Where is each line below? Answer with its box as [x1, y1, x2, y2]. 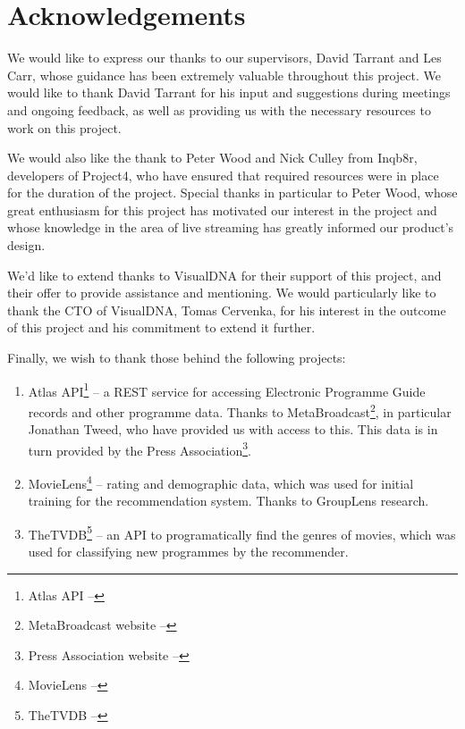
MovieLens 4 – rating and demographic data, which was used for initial [28, 471, 414, 492]
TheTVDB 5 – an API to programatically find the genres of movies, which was [28, 522, 456, 543]
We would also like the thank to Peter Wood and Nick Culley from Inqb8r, [7, 148, 418, 167]
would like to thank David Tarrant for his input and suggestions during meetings [7, 83, 451, 102]
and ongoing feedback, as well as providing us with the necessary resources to [7, 100, 431, 119]
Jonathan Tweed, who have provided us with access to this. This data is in [28, 420, 438, 439]
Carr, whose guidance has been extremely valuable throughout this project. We [7, 65, 441, 84]
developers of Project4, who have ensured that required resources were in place [7, 165, 439, 184]
